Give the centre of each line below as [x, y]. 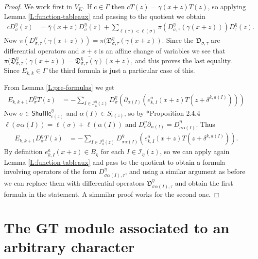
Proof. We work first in [38, 6]
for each [112, 151]
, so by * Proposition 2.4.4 [162, 112]
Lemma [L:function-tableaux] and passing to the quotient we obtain [105, 16]
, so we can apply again [195, 151]
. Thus [206, 124]
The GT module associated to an [117, 228]
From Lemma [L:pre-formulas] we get [59, 87]
